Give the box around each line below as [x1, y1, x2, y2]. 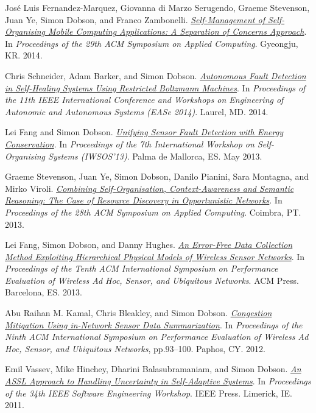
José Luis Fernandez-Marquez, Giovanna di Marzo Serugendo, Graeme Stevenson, [5, 1, 310, 13]
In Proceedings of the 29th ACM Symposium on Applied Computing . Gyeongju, [5, 37, 298, 49]
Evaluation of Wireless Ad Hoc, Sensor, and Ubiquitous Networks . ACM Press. [5, 274, 300, 286]
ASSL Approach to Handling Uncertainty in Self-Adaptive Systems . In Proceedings [5, 375, 311, 387]
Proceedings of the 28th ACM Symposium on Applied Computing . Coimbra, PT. [5, 205, 301, 218]
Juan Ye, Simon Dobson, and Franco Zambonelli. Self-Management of [5, 13, 265, 26]
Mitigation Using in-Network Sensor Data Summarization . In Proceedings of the [5, 318, 303, 331]
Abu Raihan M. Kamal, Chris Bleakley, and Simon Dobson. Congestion [5, 306, 272, 319]
